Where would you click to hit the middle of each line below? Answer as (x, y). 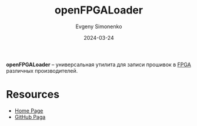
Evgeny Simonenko (99, 26)
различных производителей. (42, 70)
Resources (33, 95)
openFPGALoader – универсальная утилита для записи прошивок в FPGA (98, 64)
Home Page (29, 110)
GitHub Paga (30, 117)
